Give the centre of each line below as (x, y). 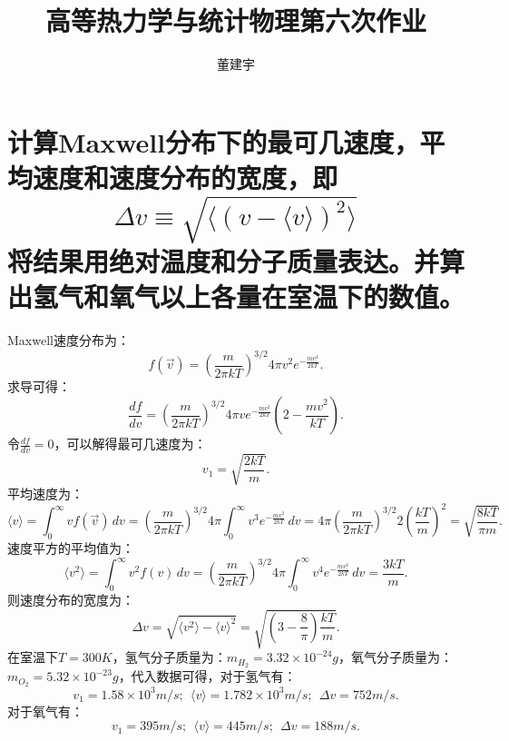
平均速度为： (45, 494)
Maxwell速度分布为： (69, 340)
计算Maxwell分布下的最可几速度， (214, 141)
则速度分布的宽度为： (71, 600)
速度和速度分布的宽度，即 (186, 177)
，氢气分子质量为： (169, 657)
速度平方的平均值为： (71, 548)
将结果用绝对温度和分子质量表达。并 (224, 261)
